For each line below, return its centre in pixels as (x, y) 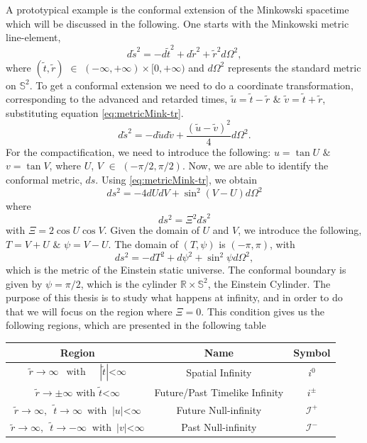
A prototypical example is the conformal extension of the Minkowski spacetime (177, 9)
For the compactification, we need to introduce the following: (138, 151)
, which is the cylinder (129, 283)
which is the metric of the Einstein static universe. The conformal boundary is (176, 270)
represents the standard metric (294, 67)
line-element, (33, 37)
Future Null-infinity (219, 409)
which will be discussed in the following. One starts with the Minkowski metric (177, 23)
